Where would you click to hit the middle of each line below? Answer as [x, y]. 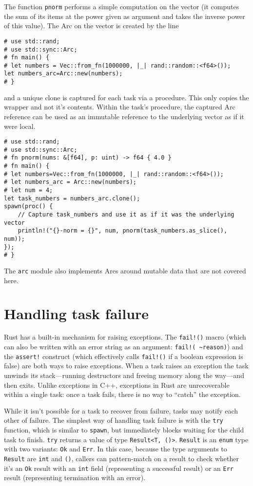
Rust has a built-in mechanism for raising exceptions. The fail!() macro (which [125, 337]
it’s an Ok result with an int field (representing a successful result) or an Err [119, 468]
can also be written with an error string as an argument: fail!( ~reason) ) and [124, 347]
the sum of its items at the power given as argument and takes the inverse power [125, 16]
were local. [20, 126]
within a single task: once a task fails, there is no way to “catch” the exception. [122, 394]
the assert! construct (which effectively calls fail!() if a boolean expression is [124, 356]
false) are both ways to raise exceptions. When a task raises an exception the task [126, 366]
